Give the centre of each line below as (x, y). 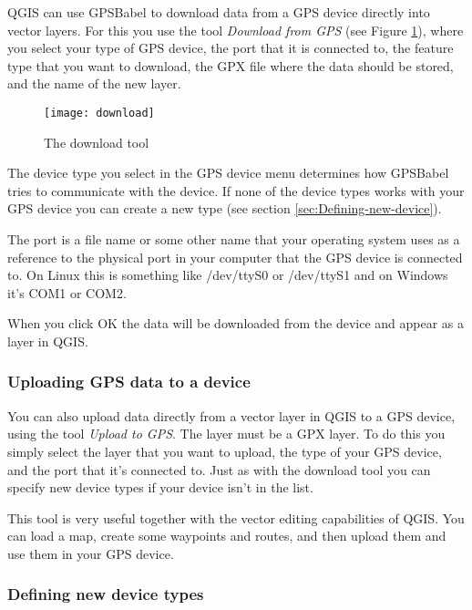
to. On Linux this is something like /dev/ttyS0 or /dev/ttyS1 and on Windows (228, 275)
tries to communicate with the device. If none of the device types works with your (236, 190)
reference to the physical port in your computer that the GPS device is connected (235, 257)
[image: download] (99, 113)
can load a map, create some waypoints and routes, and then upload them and (227, 536)
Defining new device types (106, 594)
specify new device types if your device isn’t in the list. (160, 487)
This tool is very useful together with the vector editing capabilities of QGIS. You (236, 517)
